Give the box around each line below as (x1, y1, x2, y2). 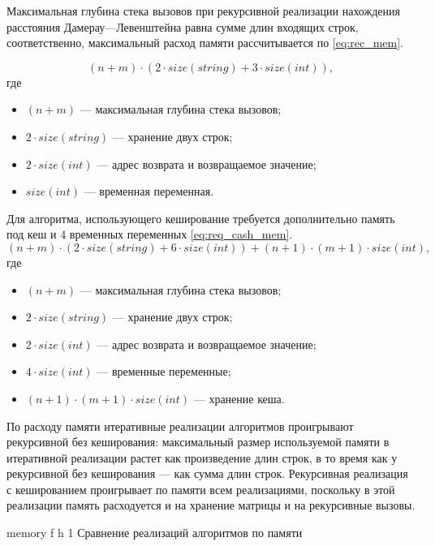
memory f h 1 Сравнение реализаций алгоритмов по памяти (6, 524, 303, 541)
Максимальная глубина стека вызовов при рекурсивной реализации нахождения (6, 2, 400, 19)
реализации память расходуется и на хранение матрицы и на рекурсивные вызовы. (6, 497, 416, 514)
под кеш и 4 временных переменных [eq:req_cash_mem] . (6, 226, 293, 243)
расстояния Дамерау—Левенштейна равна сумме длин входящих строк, (6, 18, 359, 35)
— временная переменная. (84, 183, 214, 200)
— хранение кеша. (193, 389, 285, 406)
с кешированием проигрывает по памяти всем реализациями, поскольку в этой (6, 480, 395, 497)
